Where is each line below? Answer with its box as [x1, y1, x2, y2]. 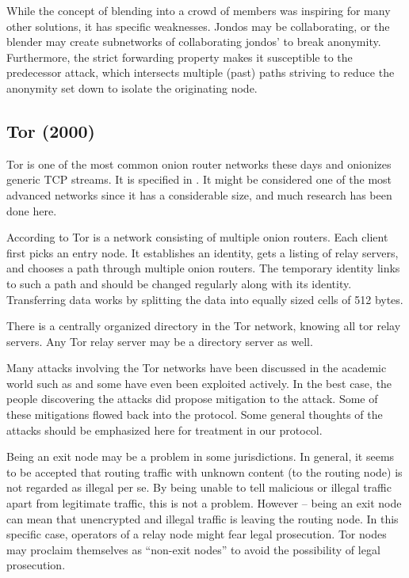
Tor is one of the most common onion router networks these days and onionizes [6, 155, 392, 172]
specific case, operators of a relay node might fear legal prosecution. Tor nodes [6, 526, 387, 542]
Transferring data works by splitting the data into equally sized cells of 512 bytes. [6, 291, 403, 307]
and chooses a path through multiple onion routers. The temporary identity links [6, 260, 400, 276]
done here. [6, 202, 57, 219]
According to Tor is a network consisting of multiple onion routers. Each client [6, 229, 388, 245]
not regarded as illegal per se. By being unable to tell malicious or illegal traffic [6, 479, 392, 496]
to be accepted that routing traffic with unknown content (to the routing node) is [6, 463, 403, 480]
